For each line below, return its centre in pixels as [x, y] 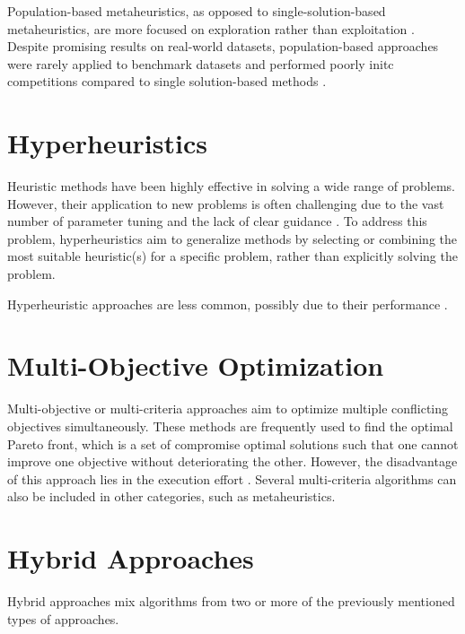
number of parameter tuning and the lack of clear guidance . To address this [217, 221]
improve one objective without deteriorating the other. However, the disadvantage [232, 461]
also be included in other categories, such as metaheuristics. [171, 496]
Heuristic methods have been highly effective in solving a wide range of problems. [231, 186]
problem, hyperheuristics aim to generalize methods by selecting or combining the [232, 238]
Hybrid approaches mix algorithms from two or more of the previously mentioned [231, 601]
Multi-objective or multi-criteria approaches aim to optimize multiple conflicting [228, 408]
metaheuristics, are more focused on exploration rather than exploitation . [211, 28]
